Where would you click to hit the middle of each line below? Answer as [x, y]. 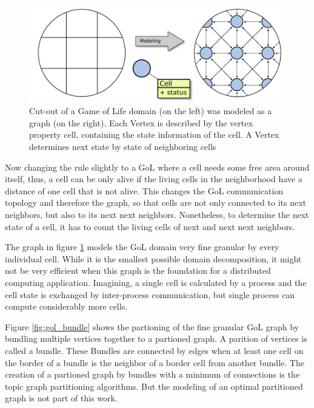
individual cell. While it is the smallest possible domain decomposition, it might [153, 258]
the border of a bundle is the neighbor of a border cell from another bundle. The [155, 362]
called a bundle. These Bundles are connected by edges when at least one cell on [154, 350]
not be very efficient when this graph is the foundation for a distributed [138, 270]
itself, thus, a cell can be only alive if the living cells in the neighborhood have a [154, 179]
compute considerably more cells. [66, 306]
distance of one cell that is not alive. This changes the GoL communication [144, 190]
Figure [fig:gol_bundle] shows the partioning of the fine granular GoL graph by [152, 326]
